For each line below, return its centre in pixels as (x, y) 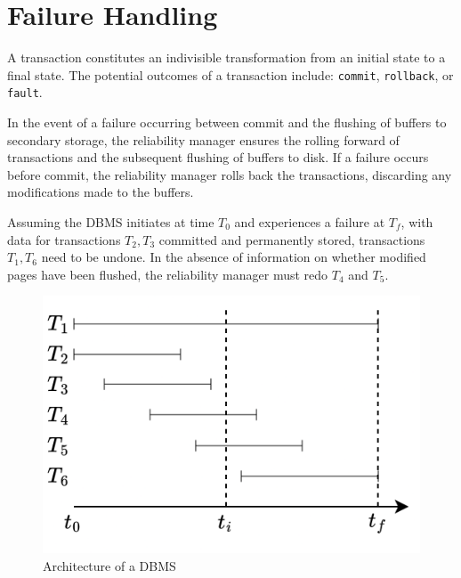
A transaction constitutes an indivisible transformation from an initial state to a (226, 57)
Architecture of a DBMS (109, 565)
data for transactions (64, 239)
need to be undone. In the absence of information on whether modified (234, 257)
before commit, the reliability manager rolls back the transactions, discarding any (230, 174)
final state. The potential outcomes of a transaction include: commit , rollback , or (230, 74)
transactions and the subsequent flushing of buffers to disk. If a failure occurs (218, 157)
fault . (25, 92)
